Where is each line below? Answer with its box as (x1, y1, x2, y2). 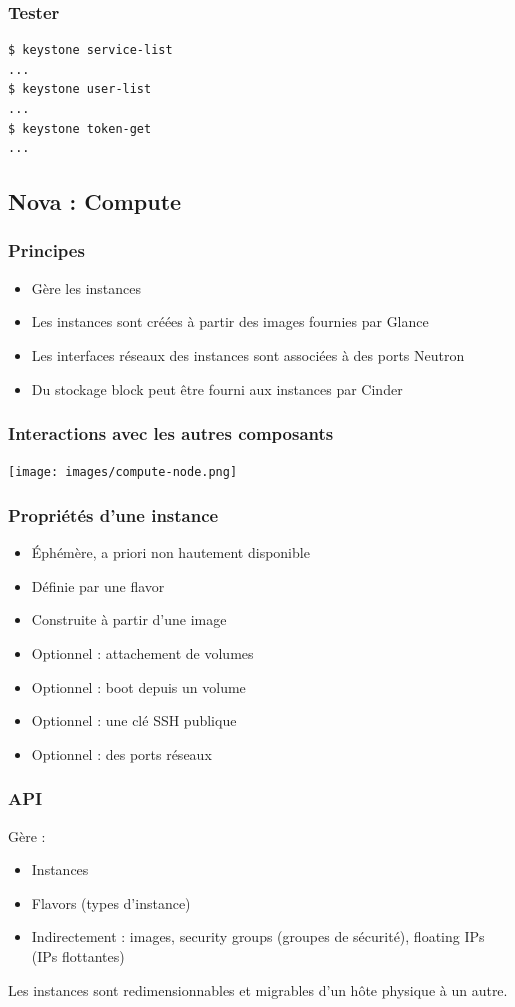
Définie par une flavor (31, 575, 165, 596)
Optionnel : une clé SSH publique (31, 710, 237, 731)
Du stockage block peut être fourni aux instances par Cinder (31, 378, 403, 399)
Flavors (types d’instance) (31, 892, 191, 913)
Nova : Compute (8, 186, 182, 217)
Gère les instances (31, 277, 142, 298)
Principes (8, 238, 85, 263)
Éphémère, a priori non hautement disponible (31, 542, 310, 563)
